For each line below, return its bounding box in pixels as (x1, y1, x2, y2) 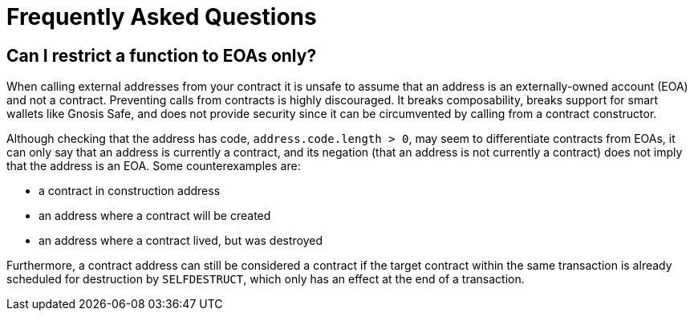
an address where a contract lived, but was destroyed (39, 234, 323, 248)
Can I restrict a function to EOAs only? (6, 45, 317, 66)
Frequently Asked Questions (6, 3, 317, 30)
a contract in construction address (39, 184, 221, 198)
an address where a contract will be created (39, 209, 271, 223)
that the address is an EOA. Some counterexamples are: (6, 159, 301, 173)
